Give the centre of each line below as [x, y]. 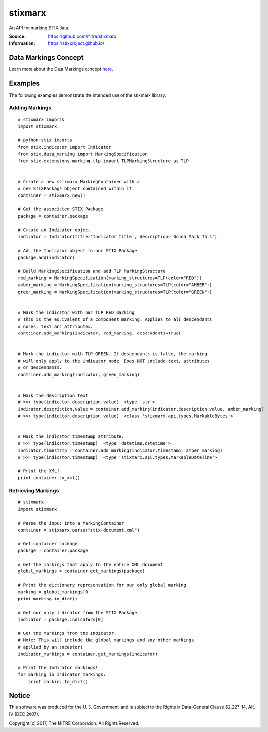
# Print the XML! [39, 471]
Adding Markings [30, 107]
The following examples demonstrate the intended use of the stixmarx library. [88, 95]
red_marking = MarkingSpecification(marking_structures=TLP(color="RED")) [110, 278]
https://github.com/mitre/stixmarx [82, 36]
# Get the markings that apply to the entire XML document [90, 564]
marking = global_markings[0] [54, 592]
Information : [22, 43]
